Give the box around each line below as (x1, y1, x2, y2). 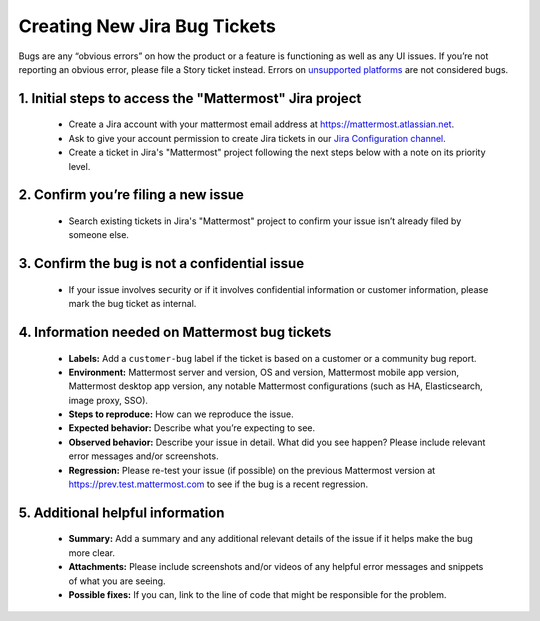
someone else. (68, 229, 130, 241)
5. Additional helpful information (18, 504, 225, 521)
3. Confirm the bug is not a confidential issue (18, 255, 305, 272)
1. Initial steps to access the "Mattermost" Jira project (18, 90, 362, 107)
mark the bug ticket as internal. (68, 298, 197, 310)
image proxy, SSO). (68, 394, 149, 406)
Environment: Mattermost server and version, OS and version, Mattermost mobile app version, (68, 366, 460, 378)
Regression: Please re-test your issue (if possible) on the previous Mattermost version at (68, 464, 436, 476)
